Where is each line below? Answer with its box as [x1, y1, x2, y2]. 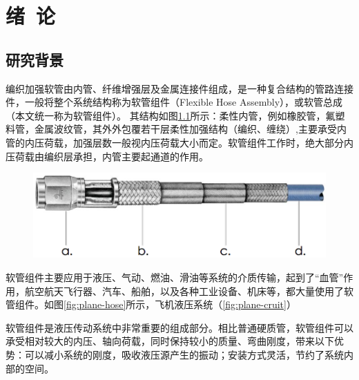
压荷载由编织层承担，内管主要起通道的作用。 [6, 149, 208, 163]
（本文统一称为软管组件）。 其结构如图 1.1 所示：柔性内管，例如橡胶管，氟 [6, 108, 336, 122]
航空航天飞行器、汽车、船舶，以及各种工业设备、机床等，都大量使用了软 [24, 283, 353, 298]
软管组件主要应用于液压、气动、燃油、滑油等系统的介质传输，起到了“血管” [6, 269, 344, 284]
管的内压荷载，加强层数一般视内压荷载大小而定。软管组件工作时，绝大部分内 [6, 135, 353, 149]
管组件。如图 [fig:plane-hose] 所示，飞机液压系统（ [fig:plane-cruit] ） [6, 297, 296, 312]
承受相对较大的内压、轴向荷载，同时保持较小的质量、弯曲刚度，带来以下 [6, 334, 334, 348]
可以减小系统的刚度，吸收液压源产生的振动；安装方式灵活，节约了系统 [24, 347, 344, 361]
